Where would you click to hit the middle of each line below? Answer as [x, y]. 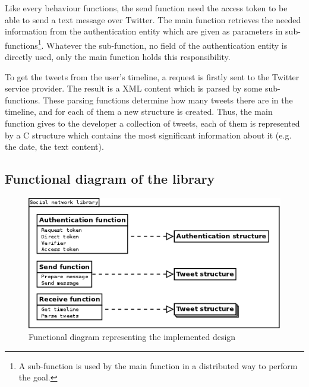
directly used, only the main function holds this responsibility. [118, 57]
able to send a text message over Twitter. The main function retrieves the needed [153, 19]
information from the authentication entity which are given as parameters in [144, 31]
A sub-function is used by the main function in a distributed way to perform [158, 365]
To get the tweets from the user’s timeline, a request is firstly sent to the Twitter [152, 76]
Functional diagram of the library [110, 179]
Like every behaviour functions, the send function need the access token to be [146, 8]
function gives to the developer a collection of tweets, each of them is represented [152, 123]
